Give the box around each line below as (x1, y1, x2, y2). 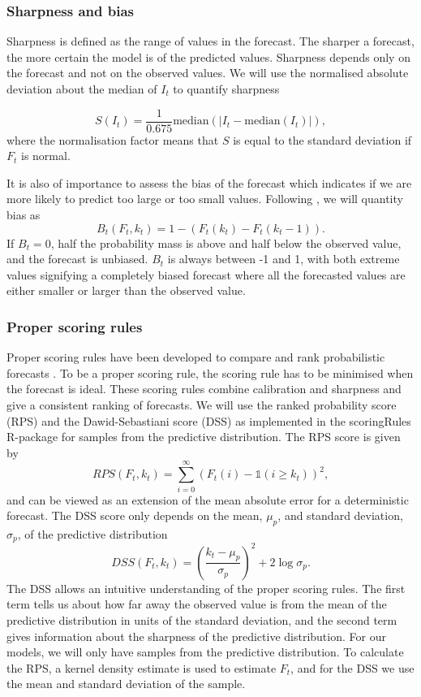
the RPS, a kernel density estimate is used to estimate (6, 659, 277, 676)
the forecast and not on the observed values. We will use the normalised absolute (6, 64, 409, 81)
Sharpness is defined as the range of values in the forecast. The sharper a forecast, (6, 32, 415, 50)
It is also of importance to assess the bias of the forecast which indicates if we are (6, 174, 412, 191)
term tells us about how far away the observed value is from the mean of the (6, 595, 387, 613)
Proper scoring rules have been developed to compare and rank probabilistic (6, 348, 385, 366)
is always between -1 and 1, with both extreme (167, 250, 400, 267)
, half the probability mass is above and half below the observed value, (50, 234, 402, 251)
